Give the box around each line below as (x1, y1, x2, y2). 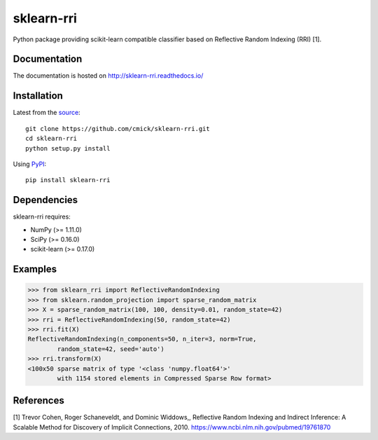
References (13, 394, 64, 406)
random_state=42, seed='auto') (57, 345, 164, 353)
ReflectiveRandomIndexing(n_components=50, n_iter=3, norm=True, (27, 335, 257, 343)
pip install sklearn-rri (25, 176, 111, 184)
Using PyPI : (13, 160, 47, 168)
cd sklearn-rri (25, 135, 78, 143)
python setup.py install (25, 144, 111, 152)
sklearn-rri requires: (13, 212, 71, 221)
